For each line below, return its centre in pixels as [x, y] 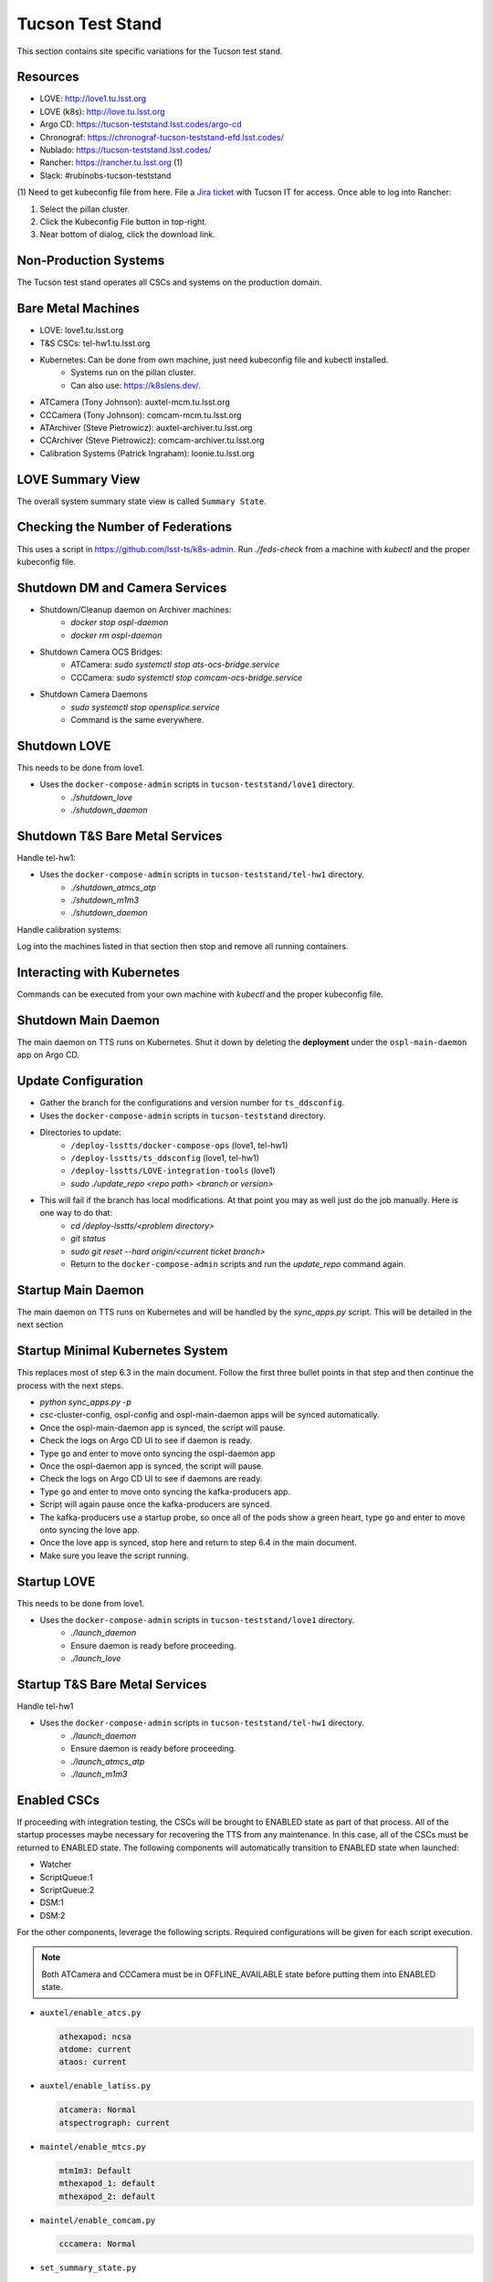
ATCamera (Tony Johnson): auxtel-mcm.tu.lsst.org [135, 403]
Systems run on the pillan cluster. [133, 372]
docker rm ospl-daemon [116, 635]
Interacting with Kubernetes [99, 973]
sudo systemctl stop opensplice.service [146, 707]
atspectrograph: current [115, 2123]
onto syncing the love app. [90, 1530]
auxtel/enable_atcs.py [90, 2012]
